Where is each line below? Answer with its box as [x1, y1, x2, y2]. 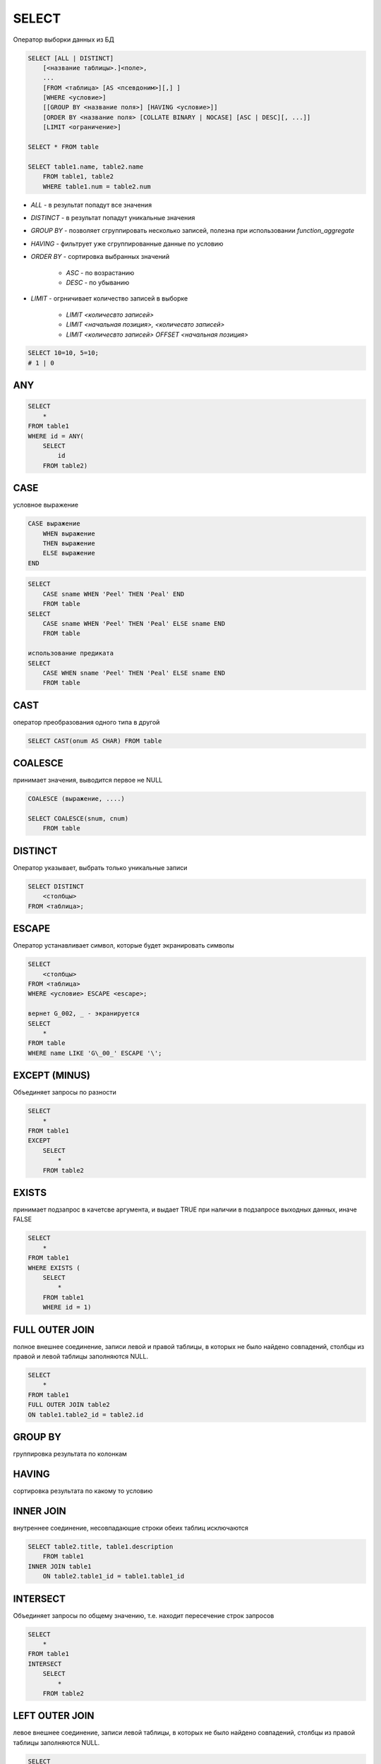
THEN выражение [42, 540, 95, 548]
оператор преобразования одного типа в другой [13, 718, 160, 726]
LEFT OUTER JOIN [13, 1710, 95, 1722]
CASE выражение [28, 519, 80, 528]
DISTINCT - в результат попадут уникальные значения [30, 213, 195, 222]
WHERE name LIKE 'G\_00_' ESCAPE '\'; [28, 1049, 162, 1057]
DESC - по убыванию [66, 278, 130, 286]
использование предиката [28, 649, 114, 658]
